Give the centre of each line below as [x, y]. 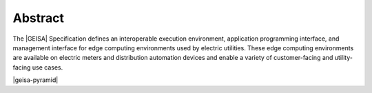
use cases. [48, 67]
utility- [343, 58]
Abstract [39, 18]
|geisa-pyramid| [35, 80]
